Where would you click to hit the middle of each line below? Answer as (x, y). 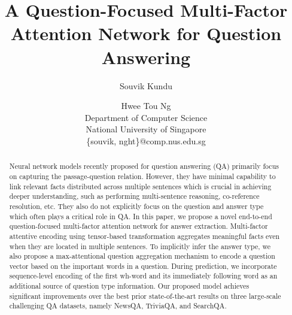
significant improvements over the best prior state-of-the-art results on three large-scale (145, 296)
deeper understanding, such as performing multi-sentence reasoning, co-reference (134, 196)
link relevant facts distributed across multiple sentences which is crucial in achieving (140, 186)
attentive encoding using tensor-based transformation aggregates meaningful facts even (145, 236)
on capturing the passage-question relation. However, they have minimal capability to (142, 176)
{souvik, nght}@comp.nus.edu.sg (146, 140)
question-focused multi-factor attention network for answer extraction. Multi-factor (139, 226)
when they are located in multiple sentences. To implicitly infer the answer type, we (140, 246)
